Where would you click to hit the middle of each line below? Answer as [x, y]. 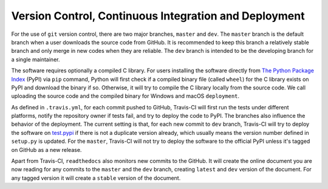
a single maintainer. [36, 59]
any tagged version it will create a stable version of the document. [96, 178]
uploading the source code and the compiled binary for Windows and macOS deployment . [125, 96]
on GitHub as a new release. [46, 149]
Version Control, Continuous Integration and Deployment [158, 16]
